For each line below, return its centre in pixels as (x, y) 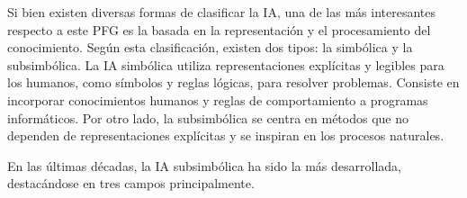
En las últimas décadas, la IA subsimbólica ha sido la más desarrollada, (204, 165)
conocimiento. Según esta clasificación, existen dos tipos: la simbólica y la (210, 47)
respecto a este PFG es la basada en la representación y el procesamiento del (219, 29)
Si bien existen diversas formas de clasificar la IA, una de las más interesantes (222, 12)
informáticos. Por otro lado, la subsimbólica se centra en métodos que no (208, 117)
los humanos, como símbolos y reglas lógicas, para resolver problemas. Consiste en (233, 82)
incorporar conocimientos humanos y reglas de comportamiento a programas (218, 99)
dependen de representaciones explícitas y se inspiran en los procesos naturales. (226, 135)
